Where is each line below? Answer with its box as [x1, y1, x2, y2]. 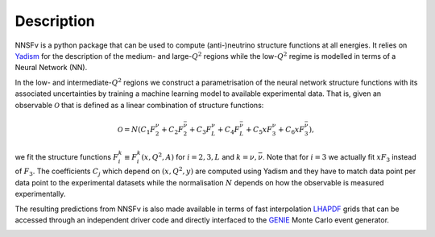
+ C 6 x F [278, 125, 305, 136]
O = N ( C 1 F [117, 125, 156, 136]
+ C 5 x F [246, 125, 273, 136]
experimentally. [14, 189, 66, 199]
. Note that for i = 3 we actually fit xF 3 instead [262, 152, 416, 164]
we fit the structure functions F [14, 152, 119, 161]
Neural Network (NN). [14, 63, 88, 73]
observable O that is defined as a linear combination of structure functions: [14, 100, 264, 110]
